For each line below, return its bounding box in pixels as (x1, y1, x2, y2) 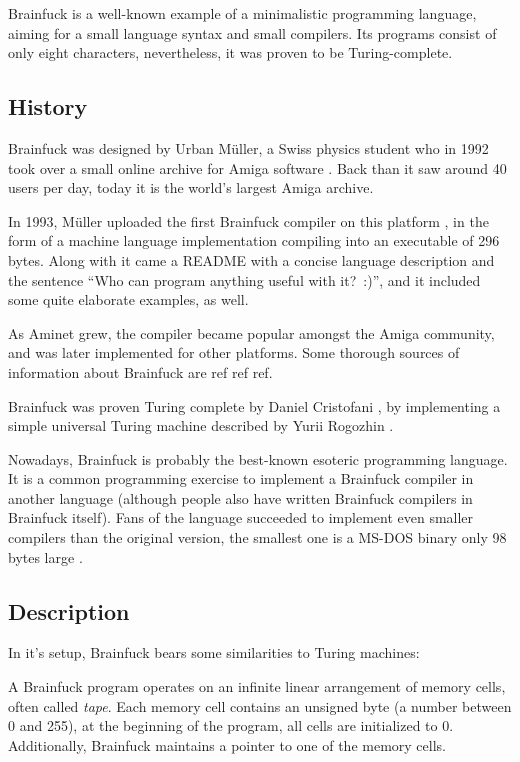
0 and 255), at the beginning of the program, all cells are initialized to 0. (8, 715, 454, 736)
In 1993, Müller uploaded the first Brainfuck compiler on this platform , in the (8, 210, 489, 231)
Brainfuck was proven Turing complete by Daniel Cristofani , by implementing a (8, 395, 501, 416)
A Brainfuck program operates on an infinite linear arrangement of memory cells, (8, 676, 506, 697)
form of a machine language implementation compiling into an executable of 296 (8, 230, 500, 251)
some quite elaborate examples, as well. (8, 289, 249, 310)
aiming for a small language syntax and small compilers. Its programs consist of (8, 22, 497, 43)
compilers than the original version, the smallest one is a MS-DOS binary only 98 (8, 527, 507, 548)
